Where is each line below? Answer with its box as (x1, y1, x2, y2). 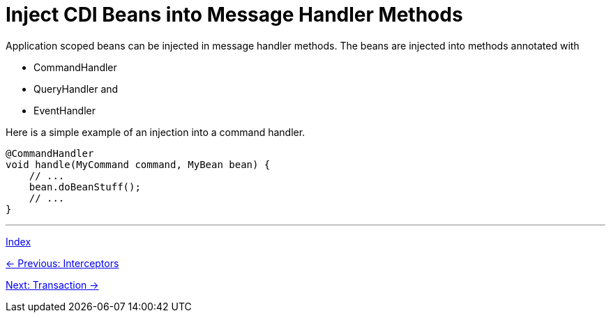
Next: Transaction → (6, 278, 99, 291)
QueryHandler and (33, 82, 119, 95)
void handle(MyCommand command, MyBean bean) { (6, 158, 271, 170)
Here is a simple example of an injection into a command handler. (6, 126, 305, 138)
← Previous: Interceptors (6, 257, 119, 269)
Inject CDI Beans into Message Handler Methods (6, 3, 463, 26)
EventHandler (33, 104, 96, 116)
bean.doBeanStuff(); (29, 181, 141, 192)
